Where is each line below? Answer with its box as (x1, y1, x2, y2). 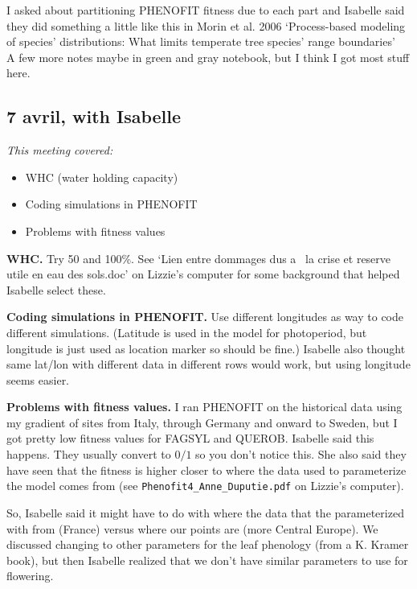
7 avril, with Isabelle (6, 104, 182, 129)
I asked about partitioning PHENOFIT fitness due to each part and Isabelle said (6, 2, 405, 18)
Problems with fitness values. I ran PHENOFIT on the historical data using (6, 398, 403, 415)
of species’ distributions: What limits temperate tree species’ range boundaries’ (6, 33, 395, 50)
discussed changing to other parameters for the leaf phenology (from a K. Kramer (6, 536, 409, 553)
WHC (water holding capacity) (25, 168, 178, 185)
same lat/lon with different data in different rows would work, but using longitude (6, 356, 411, 373)
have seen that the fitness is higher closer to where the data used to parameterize (6, 461, 407, 478)
